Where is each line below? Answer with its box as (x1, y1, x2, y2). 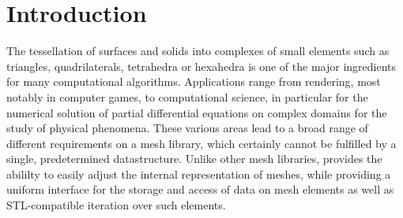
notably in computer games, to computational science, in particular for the (6, 88, 368, 105)
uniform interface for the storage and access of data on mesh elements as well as (6, 181, 394, 198)
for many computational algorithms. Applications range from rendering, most (6, 73, 381, 90)
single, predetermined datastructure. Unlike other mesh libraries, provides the (6, 150, 382, 167)
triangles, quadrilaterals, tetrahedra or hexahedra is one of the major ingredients (6, 57, 397, 74)
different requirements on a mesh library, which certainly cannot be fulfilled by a (6, 135, 397, 151)
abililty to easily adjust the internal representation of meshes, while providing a (6, 165, 391, 182)
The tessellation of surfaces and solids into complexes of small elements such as (6, 42, 390, 59)
